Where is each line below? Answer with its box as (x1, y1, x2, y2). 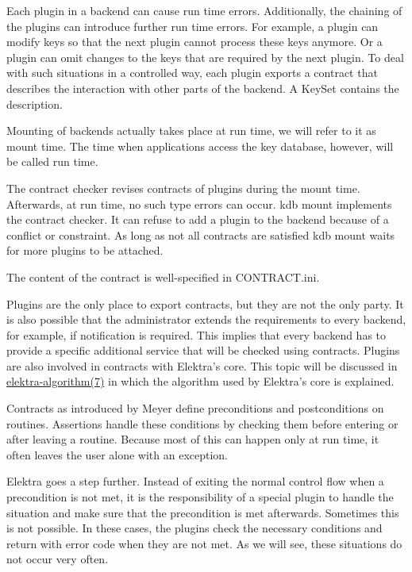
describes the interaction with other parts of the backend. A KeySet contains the (6, 79, 399, 96)
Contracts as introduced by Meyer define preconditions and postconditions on (6, 400, 384, 417)
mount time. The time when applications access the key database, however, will (6, 137, 394, 154)
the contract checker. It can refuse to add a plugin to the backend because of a (6, 211, 389, 228)
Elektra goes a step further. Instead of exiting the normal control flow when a (6, 473, 384, 489)
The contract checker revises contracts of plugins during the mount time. (6, 179, 360, 196)
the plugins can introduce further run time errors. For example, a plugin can (6, 17, 379, 34)
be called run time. (6, 153, 98, 170)
